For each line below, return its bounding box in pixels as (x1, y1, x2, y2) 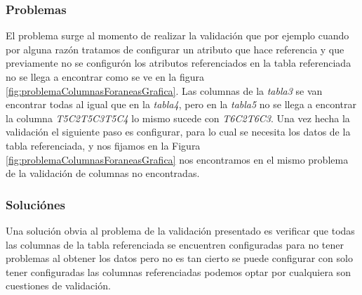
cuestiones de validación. (6, 278, 111, 293)
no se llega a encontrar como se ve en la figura (6, 70, 204, 84)
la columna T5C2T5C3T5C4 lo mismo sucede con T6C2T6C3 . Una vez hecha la (6, 110, 350, 125)
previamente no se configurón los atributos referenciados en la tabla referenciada (6, 55, 351, 70)
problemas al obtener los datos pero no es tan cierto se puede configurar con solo (6, 251, 353, 265)
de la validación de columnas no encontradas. (6, 166, 200, 181)
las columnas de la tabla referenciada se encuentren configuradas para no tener (6, 237, 344, 251)
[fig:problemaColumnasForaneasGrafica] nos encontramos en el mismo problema (6, 152, 349, 166)
